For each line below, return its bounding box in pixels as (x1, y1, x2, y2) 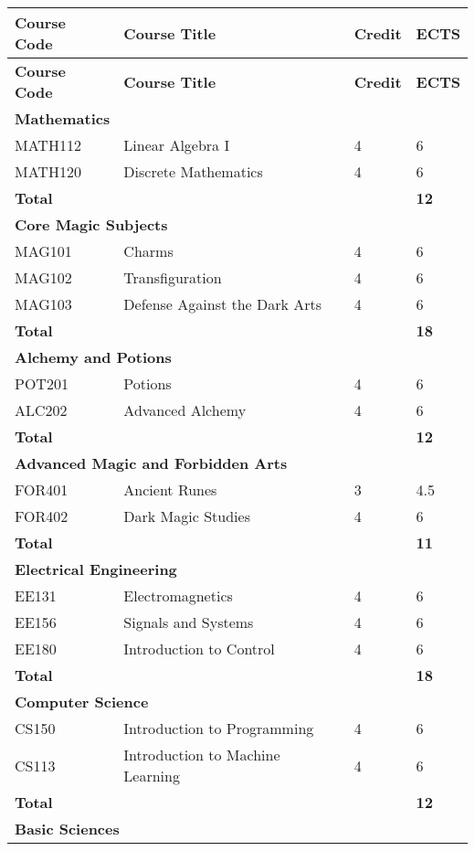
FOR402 (15, 505, 69, 527)
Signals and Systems (123, 612, 254, 633)
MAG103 (15, 293, 72, 314)
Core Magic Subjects (15, 214, 168, 235)
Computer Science (15, 691, 149, 712)
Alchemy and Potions (15, 346, 172, 367)
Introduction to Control (123, 638, 275, 659)
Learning (123, 765, 180, 786)
